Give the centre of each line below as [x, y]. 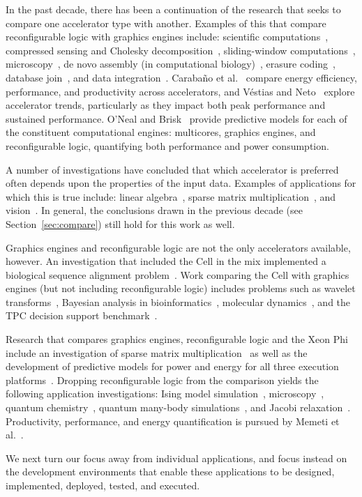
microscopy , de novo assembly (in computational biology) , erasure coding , [171, 64]
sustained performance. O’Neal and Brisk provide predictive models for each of [176, 118]
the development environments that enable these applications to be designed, [170, 472]
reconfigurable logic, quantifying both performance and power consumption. [167, 145]
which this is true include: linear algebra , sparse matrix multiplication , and [171, 196]
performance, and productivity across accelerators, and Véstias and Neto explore [180, 91]
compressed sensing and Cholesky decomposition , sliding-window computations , [181, 50]
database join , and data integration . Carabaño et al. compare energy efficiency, [181, 77]
